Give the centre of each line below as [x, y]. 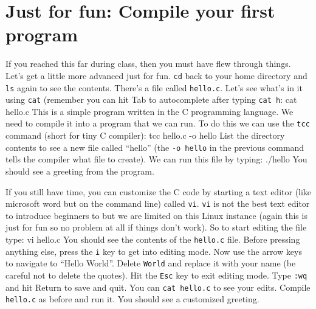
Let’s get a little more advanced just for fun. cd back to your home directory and [156, 75]
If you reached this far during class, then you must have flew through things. [148, 64]
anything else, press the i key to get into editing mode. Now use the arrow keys [154, 251]
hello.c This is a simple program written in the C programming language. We [149, 111]
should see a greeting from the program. [80, 171]
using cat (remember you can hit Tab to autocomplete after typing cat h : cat [151, 99]
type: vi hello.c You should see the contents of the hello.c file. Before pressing [153, 239]
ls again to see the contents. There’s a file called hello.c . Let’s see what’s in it [154, 87]
